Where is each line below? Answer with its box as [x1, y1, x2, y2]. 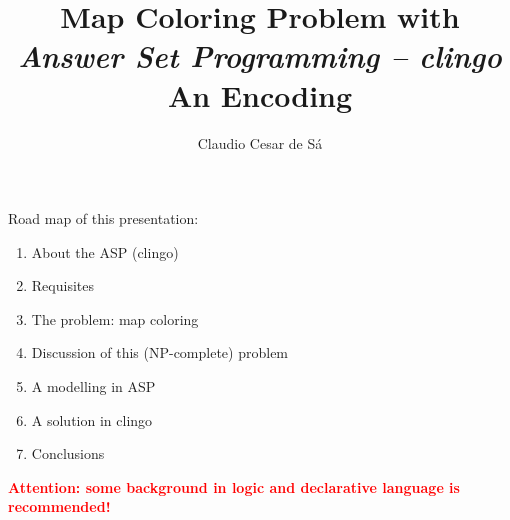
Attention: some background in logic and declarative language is [8, 476, 460, 497]
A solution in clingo [31, 409, 153, 430]
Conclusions [31, 443, 105, 464]
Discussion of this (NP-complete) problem [31, 342, 289, 363]
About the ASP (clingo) [31, 241, 179, 262]
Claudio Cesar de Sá [197, 132, 323, 153]
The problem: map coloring [31, 308, 199, 329]
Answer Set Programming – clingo [18, 35, 502, 77]
